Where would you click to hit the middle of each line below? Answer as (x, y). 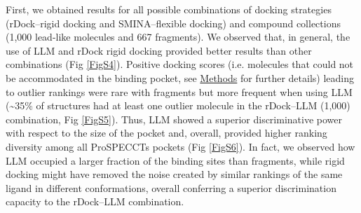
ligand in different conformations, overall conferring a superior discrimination (171, 187)
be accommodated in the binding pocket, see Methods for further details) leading (180, 77)
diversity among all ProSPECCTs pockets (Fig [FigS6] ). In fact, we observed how (180, 146)
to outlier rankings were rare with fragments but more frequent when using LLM (179, 91)
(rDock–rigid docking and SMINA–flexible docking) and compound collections (173, 23)
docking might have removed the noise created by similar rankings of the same (174, 174)
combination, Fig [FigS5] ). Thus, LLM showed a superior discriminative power (174, 119)
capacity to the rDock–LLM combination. (95, 201)
